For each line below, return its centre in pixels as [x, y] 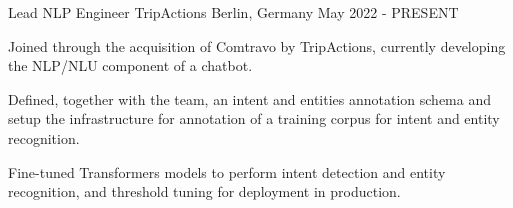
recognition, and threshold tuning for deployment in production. [204, 191]
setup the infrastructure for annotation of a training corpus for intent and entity [254, 118]
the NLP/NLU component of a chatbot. [130, 65]
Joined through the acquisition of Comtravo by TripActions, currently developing [257, 45]
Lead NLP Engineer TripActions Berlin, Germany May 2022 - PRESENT [233, 12]
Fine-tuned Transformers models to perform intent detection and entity [227, 171]
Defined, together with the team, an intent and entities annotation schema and [249, 98]
